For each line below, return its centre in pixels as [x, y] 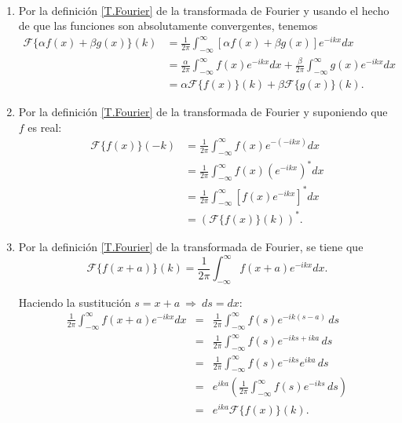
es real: [45, 127]
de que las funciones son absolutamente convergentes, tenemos [168, 26]
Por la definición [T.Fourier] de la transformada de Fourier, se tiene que [191, 246]
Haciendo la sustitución [75, 302]
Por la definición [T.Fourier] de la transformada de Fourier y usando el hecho [204, 10]
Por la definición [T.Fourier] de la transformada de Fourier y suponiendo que [203, 112]
